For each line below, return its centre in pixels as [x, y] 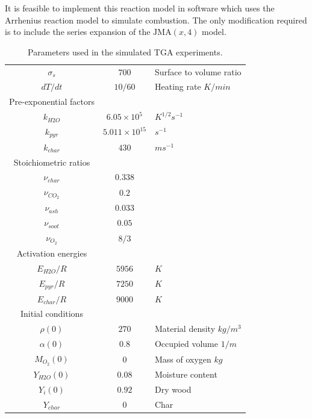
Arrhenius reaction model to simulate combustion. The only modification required [156, 20]
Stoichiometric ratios [52, 162]
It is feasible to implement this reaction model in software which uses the [140, 8]
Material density [185, 329]
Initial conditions [51, 313]
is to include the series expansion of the [78, 32]
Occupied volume [186, 344]
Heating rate [178, 86]
